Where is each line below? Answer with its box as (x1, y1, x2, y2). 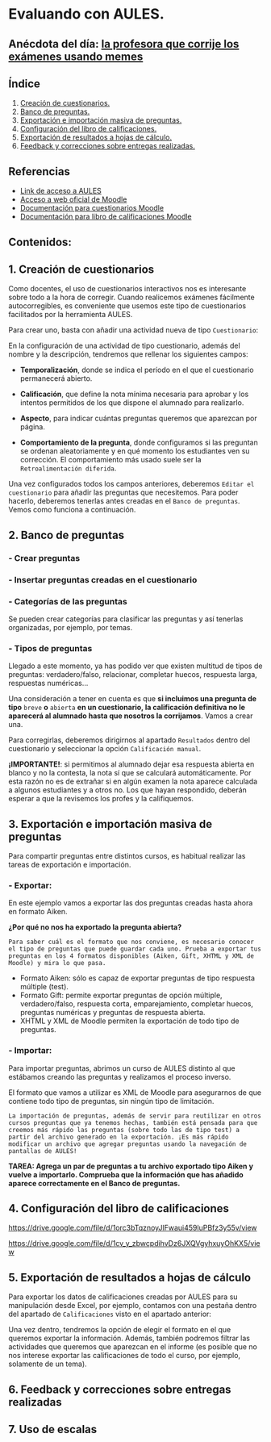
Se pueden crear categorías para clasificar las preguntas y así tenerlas (8, 614, 244, 624)
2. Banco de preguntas (8, 528, 125, 541)
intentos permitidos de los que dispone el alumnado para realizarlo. (19, 398, 244, 408)
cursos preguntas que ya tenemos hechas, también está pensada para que (8, 1118, 258, 1126)
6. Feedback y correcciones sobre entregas (8, 1382, 231, 1396)
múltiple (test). (19, 982, 69, 992)
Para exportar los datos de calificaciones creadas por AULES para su (8, 1292, 238, 1302)
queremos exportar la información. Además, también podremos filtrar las (8, 1333, 250, 1344)
